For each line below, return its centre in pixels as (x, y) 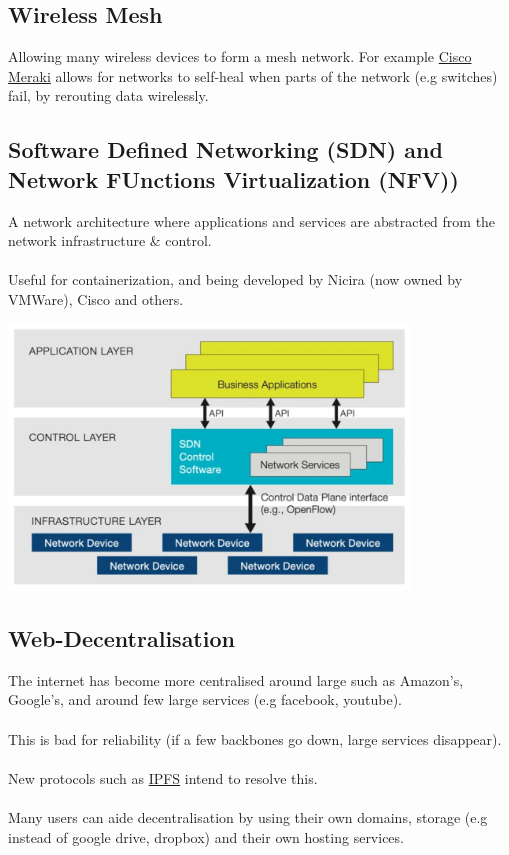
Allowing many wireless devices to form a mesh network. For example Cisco (240, 56)
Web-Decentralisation (121, 638)
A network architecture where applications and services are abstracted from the (252, 220)
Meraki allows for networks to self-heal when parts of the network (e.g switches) (253, 75)
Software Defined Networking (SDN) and (225, 149)
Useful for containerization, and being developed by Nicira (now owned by (235, 279)
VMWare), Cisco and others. (96, 298)
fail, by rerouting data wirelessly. (108, 95)
